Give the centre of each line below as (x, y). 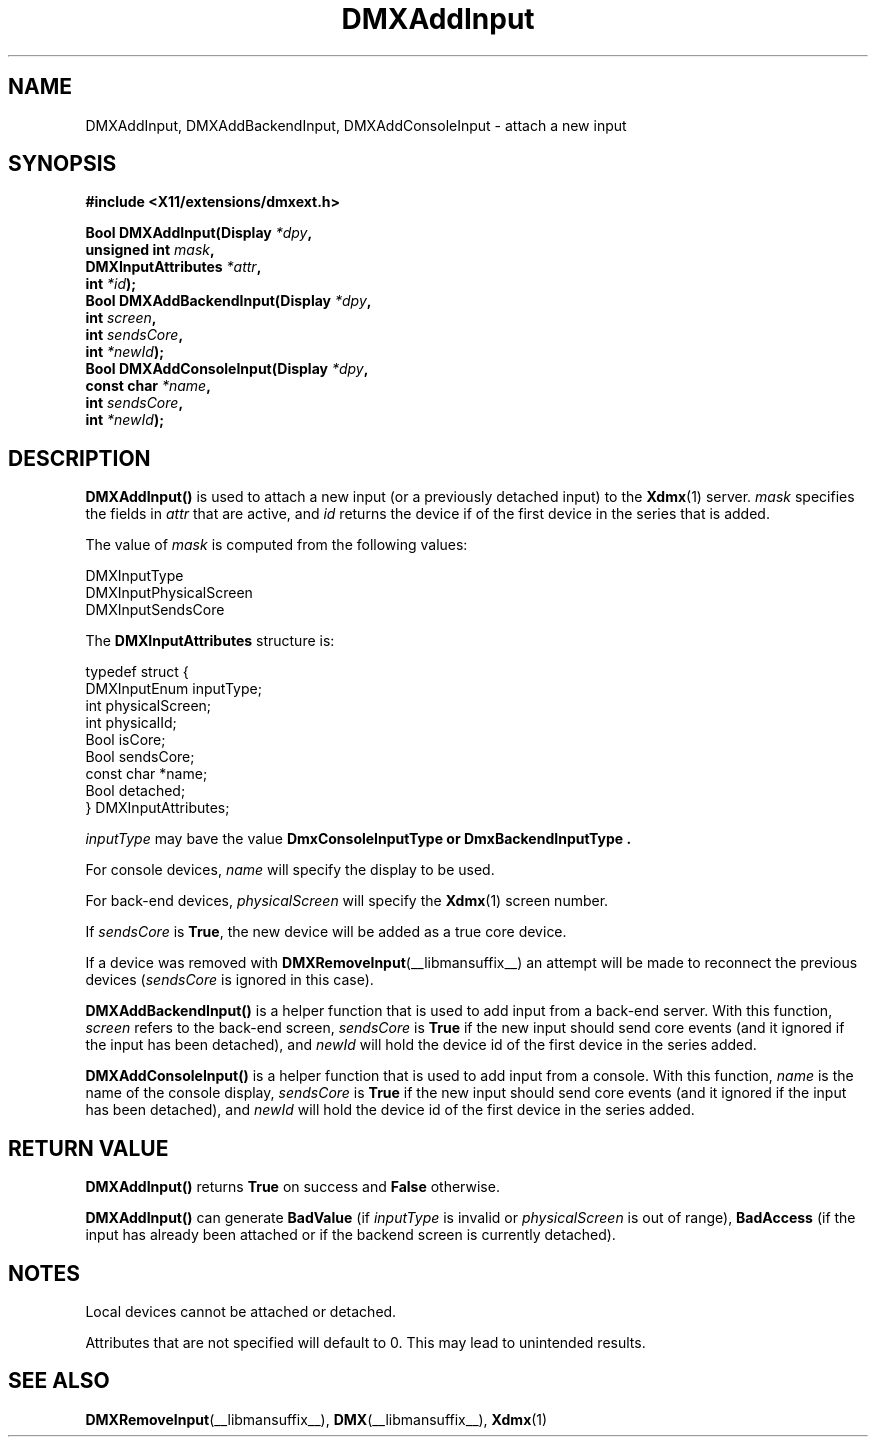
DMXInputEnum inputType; (173, 689)
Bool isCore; (125, 740)
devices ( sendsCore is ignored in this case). (229, 980)
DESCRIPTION (79, 458)
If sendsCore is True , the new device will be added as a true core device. (326, 932)
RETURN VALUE (88, 1148)
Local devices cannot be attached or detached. (241, 1311)
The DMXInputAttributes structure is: (210, 641)
